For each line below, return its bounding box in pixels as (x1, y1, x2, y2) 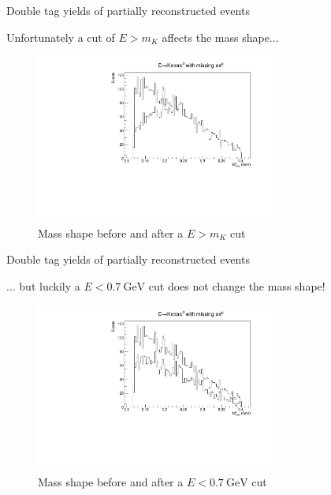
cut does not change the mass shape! (148, 277, 325, 294)
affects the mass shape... (162, 28, 279, 45)
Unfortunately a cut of (6, 28, 115, 45)
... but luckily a (6, 277, 80, 294)
